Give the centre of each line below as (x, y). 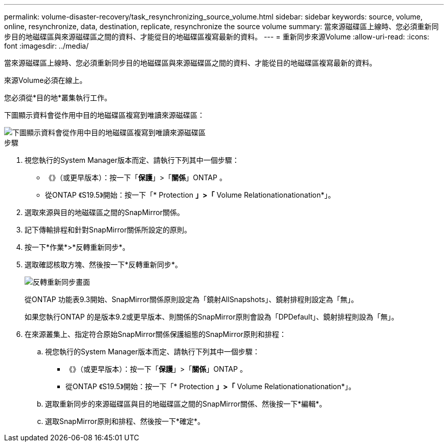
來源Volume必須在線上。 (46, 80)
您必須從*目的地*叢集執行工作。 (58, 98)
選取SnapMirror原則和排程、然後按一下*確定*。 (125, 421)
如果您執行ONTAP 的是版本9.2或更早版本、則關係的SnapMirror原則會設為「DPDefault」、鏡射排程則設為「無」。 (212, 317)
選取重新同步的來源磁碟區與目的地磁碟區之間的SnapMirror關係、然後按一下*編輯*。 (186, 404)
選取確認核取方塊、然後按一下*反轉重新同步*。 (104, 264)
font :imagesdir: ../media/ (47, 46)
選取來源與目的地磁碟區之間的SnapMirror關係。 (104, 212)
